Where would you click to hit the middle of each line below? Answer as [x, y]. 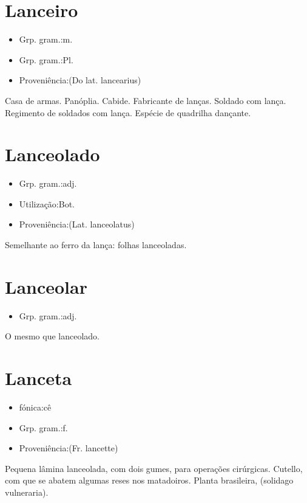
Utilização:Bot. [47, 203]
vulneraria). [27, 492]
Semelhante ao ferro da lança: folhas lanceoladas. [96, 245]
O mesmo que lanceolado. [52, 336]
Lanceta [39, 378]
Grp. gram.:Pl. [46, 59]
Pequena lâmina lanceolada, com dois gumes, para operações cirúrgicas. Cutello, [154, 468]
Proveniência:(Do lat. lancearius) [80, 80]
